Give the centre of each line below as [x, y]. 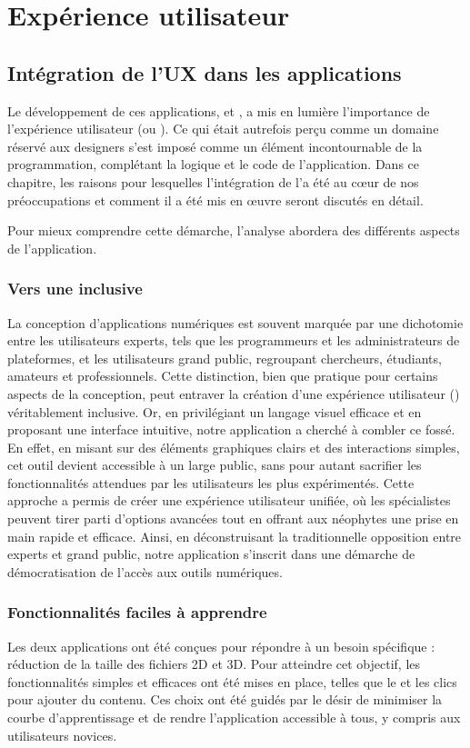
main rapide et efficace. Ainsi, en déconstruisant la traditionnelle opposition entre [235, 536]
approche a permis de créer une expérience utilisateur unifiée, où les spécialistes [229, 500]
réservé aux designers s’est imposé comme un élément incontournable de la [215, 146]
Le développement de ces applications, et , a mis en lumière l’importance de [219, 110]
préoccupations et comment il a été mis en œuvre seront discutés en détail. [215, 199]
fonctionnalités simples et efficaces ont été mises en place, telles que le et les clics [232, 681]
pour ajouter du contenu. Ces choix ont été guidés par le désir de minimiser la [225, 699]
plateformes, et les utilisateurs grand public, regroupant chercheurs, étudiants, [225, 358]
